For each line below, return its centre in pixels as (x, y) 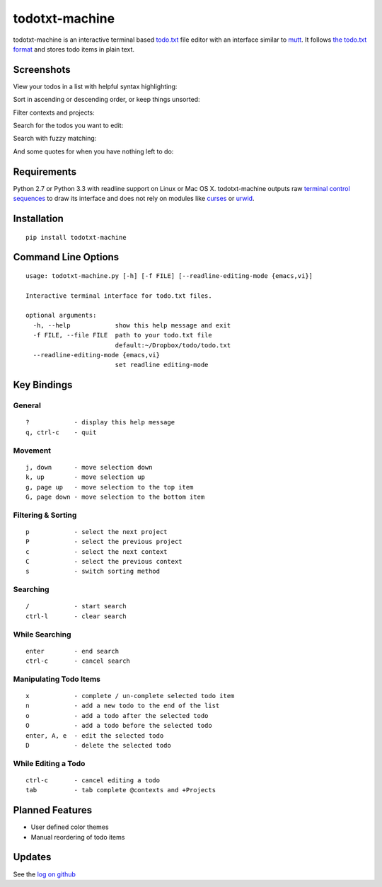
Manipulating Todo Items (57, 679)
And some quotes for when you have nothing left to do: (93, 151)
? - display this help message (100, 422)
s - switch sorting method (93, 572)
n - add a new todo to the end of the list (123, 706)
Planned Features (53, 810)
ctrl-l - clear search (76, 616)
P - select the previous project (104, 542)
